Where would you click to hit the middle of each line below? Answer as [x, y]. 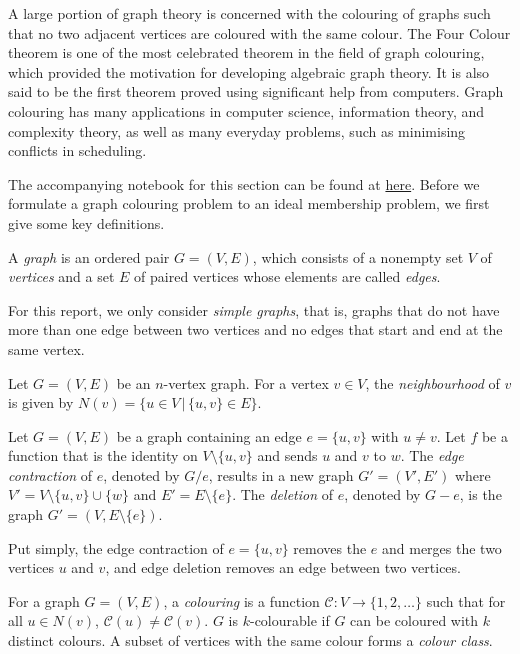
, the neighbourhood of [432, 382]
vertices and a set [61, 276]
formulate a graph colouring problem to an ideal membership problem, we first [249, 203]
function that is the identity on [103, 455]
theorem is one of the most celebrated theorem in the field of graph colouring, [246, 52]
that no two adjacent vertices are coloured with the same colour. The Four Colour [259, 32]
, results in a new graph [281, 474]
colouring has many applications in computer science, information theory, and [246, 110]
